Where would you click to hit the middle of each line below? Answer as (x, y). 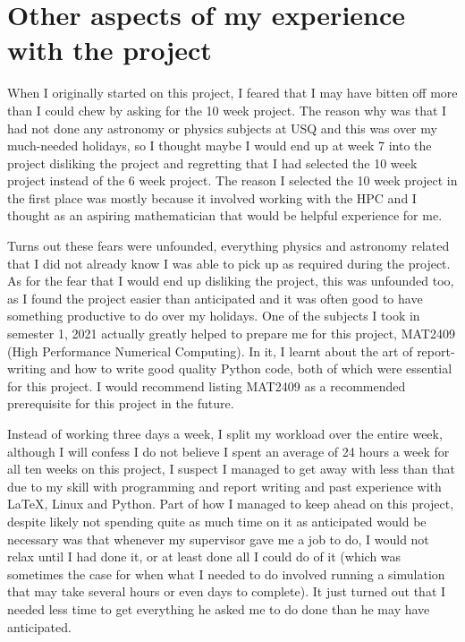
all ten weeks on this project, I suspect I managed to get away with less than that (231, 469)
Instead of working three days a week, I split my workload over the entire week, (225, 433)
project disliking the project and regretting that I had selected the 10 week (212, 163)
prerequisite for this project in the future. (121, 403)
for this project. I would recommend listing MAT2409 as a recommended (207, 385)
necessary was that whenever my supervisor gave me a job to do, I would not (218, 539)
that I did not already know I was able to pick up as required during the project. (229, 263)
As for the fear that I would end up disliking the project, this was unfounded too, (231, 281)
